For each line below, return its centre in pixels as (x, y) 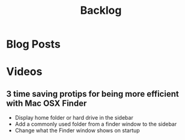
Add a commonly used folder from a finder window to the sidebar (96, 124)
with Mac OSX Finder (47, 103)
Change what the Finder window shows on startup (77, 130)
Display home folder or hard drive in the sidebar (74, 118)
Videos (24, 72)
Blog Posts (34, 44)
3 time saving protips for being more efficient (92, 94)
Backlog (101, 11)
